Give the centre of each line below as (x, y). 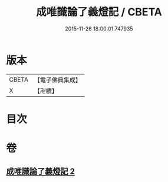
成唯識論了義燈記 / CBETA (99, 12)
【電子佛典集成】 (57, 80)
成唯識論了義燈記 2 (41, 172)
